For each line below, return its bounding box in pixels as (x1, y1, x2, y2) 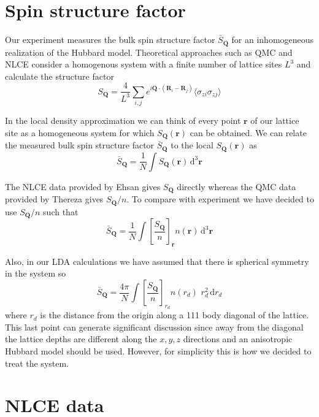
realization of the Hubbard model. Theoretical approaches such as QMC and (5, 45, 293, 58)
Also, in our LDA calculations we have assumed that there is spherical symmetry (5, 254, 309, 267)
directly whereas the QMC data (177, 180, 296, 193)
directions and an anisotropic (183, 332, 293, 345)
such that (43, 205, 79, 218)
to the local (171, 139, 213, 151)
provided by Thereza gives (5, 193, 104, 205)
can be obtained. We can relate (190, 126, 307, 139)
